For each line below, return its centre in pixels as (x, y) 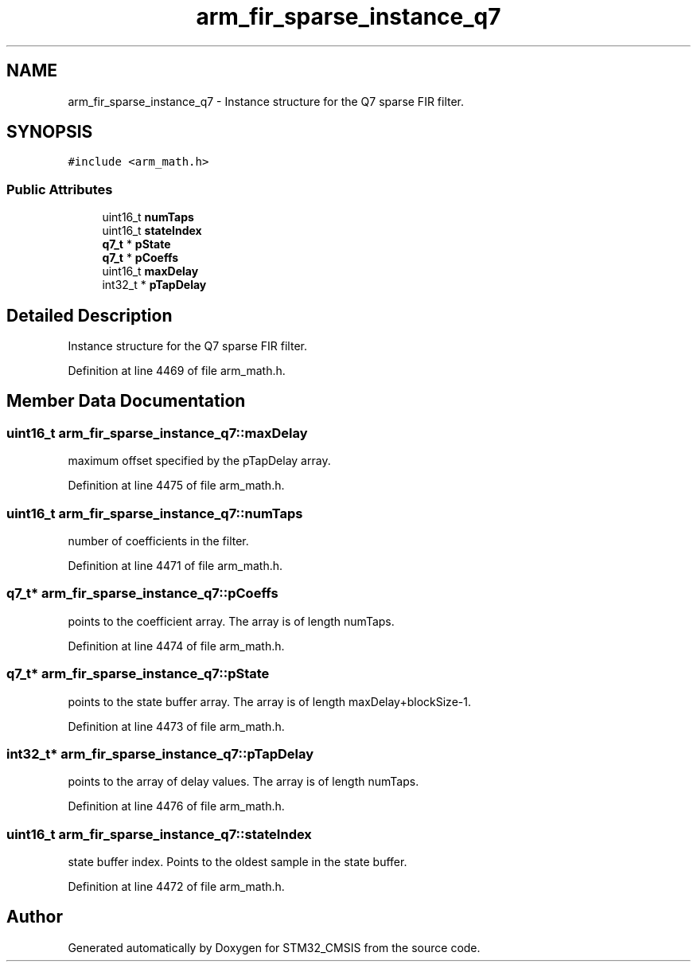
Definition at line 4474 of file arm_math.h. (176, 646)
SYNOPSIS (50, 132)
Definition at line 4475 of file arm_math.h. (176, 486)
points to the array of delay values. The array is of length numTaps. (243, 782)
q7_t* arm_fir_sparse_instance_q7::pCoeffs (142, 593)
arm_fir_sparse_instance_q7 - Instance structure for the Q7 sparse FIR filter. (266, 101)
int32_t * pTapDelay (154, 285)
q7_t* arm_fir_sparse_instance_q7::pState (138, 674)
